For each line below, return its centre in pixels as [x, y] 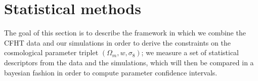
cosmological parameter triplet [51, 52]
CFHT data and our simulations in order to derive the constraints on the [117, 42]
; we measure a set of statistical [190, 52]
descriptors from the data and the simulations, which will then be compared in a [129, 62]
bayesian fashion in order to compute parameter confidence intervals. [111, 72]
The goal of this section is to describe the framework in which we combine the [125, 33]
